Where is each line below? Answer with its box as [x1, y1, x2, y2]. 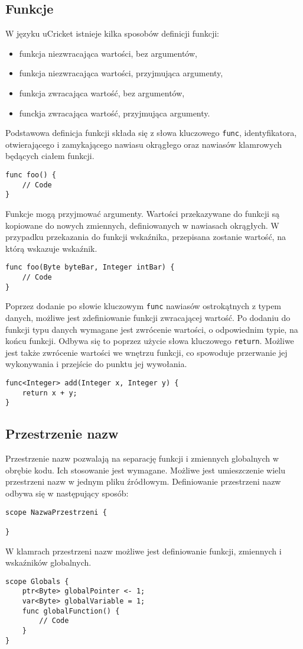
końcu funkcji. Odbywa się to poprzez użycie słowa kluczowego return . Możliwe [5, 335, 294, 347]
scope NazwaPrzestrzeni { [5, 508, 107, 517]
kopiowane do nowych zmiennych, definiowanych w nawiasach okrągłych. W [5, 219, 279, 231]
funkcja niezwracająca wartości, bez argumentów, [19, 47, 197, 59]
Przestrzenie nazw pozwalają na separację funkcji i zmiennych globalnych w [5, 452, 279, 465]
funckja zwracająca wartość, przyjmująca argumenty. [19, 106, 210, 119]
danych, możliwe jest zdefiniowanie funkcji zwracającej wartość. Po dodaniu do [5, 311, 291, 323]
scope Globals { [5, 577, 69, 586]
